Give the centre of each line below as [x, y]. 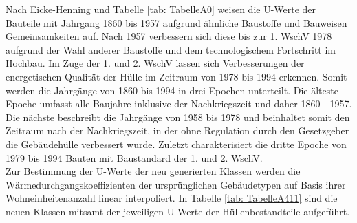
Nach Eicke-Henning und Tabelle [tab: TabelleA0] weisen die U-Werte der [161, 9]
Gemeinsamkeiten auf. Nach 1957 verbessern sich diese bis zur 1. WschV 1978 [169, 36]
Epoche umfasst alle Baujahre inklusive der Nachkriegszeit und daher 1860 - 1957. [179, 104]
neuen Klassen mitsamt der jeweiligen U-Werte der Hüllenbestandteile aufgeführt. [178, 211]
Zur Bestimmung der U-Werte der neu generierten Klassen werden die [153, 171]
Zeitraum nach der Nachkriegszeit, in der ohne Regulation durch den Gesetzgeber [177, 130]
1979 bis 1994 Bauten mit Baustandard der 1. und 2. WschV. [134, 157]
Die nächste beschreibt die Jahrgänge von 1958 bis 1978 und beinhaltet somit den [178, 117]
